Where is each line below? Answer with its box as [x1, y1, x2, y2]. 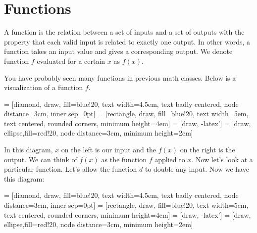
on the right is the [180, 144, 235, 155]
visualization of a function [4, 82, 83, 93]
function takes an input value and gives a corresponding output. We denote [4, 46, 233, 56]
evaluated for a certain [37, 55, 105, 66]
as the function [101, 154, 147, 164]
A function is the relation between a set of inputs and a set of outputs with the [4, 27, 245, 37]
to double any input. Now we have [145, 164, 249, 174]
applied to [154, 154, 185, 164]
